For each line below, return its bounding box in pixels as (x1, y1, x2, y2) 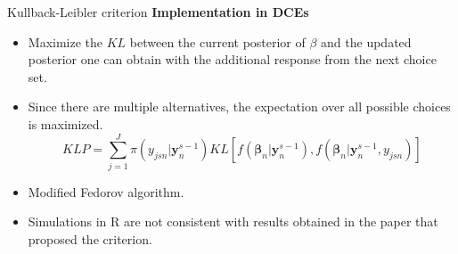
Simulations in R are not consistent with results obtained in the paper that (28, 212, 438, 231)
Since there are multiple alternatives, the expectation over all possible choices (28, 97, 451, 116)
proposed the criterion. (28, 229, 152, 248)
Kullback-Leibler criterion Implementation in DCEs (7, 3, 309, 20)
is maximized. (28, 114, 103, 133)
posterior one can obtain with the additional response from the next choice (28, 50, 437, 69)
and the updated (321, 32, 412, 51)
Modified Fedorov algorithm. (28, 182, 184, 201)
